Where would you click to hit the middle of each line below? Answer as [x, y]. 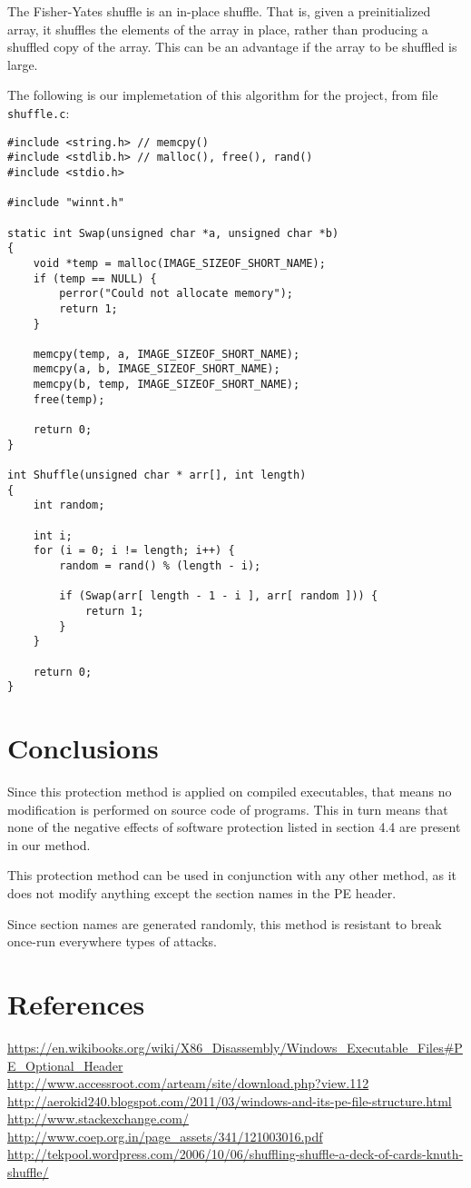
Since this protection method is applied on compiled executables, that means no [230, 792]
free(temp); [69, 399]
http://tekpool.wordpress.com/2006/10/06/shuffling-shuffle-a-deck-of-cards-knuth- [235, 1154]
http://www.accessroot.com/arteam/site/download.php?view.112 [188, 1083]
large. [23, 64]
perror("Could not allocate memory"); [176, 294]
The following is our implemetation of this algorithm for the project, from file [223, 95]
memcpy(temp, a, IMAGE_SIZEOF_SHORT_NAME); [167, 354]
